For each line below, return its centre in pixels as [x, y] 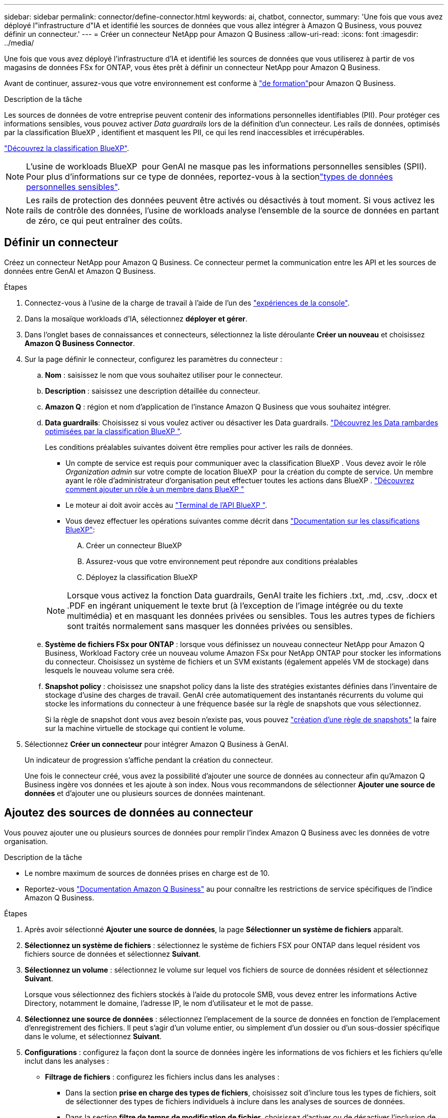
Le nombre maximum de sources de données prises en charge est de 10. [147, 873]
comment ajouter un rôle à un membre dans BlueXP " [155, 489]
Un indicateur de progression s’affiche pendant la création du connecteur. [149, 760]
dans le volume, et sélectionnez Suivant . [93, 1036]
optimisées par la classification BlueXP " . [114, 431]
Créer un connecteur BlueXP [134, 545]
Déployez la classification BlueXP [142, 577]
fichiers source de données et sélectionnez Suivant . [113, 954]
